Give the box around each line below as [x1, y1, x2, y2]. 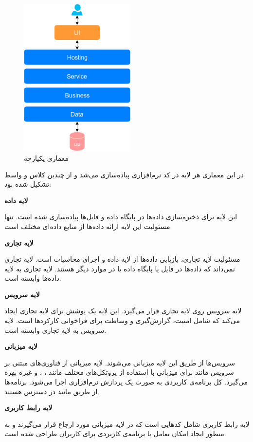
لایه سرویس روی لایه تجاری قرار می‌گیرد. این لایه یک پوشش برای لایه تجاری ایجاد [4, 306, 242, 316]
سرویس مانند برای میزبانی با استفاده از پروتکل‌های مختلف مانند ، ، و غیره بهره [4, 367, 234, 377]
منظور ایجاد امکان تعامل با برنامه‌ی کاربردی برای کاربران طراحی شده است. [4, 428, 226, 439]
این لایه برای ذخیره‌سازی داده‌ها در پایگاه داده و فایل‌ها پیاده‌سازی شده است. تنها [4, 211, 237, 222]
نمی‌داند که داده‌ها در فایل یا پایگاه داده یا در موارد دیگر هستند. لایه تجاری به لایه [4, 263, 235, 273]
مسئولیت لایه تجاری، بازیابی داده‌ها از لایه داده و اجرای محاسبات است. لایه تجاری [4, 254, 240, 264]
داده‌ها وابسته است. [4, 273, 61, 283]
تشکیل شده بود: [4, 179, 51, 189]
